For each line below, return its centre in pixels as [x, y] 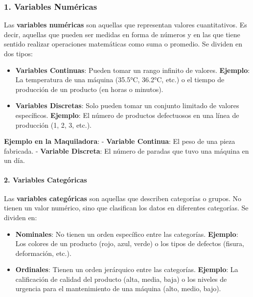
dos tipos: [18, 53]
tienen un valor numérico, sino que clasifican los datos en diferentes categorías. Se [126, 208]
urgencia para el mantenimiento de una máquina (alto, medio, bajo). [118, 288]
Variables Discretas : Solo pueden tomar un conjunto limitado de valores [127, 105]
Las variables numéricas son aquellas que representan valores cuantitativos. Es [126, 25]
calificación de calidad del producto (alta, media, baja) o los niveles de [121, 279]
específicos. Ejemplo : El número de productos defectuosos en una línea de [127, 115]
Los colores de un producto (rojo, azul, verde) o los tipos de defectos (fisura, [130, 243]
